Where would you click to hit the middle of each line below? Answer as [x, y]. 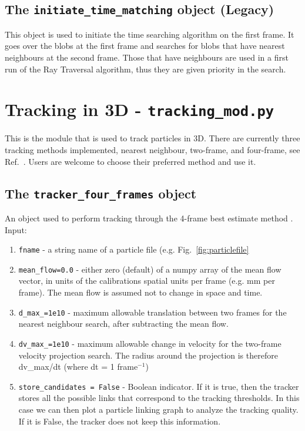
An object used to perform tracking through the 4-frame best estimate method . [149, 218]
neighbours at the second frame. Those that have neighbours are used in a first [147, 57]
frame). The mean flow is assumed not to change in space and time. [140, 292]
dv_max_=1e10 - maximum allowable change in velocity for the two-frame [150, 343]
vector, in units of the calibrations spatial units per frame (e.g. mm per [147, 281]
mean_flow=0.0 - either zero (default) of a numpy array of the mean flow [150, 269]
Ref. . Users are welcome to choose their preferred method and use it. [130, 161]
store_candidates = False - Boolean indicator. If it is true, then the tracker [159, 386]
